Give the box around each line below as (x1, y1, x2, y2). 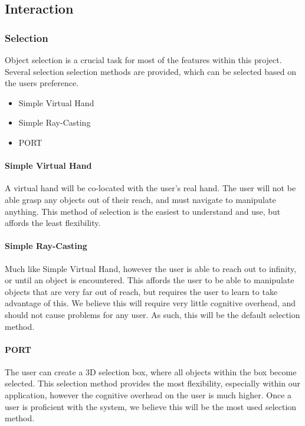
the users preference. (5, 77, 79, 89)
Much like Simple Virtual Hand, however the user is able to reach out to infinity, (5, 262, 297, 274)
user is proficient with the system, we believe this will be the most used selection (5, 400, 297, 412)
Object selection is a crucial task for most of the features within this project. (5, 54, 282, 65)
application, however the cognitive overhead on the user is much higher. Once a (5, 389, 292, 401)
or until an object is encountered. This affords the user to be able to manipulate (5, 274, 294, 286)
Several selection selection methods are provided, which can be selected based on (5, 65, 296, 77)
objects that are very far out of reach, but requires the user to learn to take (5, 285, 278, 297)
